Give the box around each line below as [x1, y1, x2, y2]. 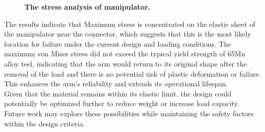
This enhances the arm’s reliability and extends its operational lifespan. [4, 78, 228, 89]
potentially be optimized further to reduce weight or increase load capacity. [4, 98, 239, 109]
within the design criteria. [4, 118, 85, 128]
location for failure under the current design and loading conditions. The [4, 38, 231, 49]
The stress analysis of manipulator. [25, 2, 151, 12]
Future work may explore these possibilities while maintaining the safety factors [4, 108, 254, 118]
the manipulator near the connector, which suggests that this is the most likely [4, 28, 251, 39]
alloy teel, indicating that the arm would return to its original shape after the [4, 58, 247, 69]
